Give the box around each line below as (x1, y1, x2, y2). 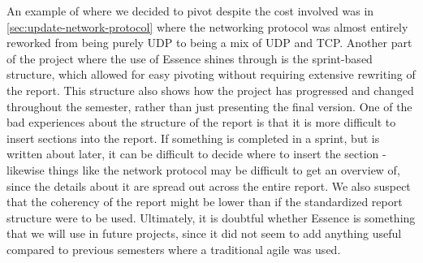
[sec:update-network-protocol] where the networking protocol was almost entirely (6, 18, 408, 35)
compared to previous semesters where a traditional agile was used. (6, 240, 341, 257)
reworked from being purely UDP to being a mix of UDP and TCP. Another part (6, 34, 412, 51)
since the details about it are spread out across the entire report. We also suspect (6, 177, 411, 194)
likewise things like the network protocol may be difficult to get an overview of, (6, 161, 400, 178)
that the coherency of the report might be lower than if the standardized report (6, 193, 403, 210)
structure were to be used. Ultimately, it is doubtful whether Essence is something (6, 209, 416, 226)
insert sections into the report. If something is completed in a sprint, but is (6, 129, 380, 146)
